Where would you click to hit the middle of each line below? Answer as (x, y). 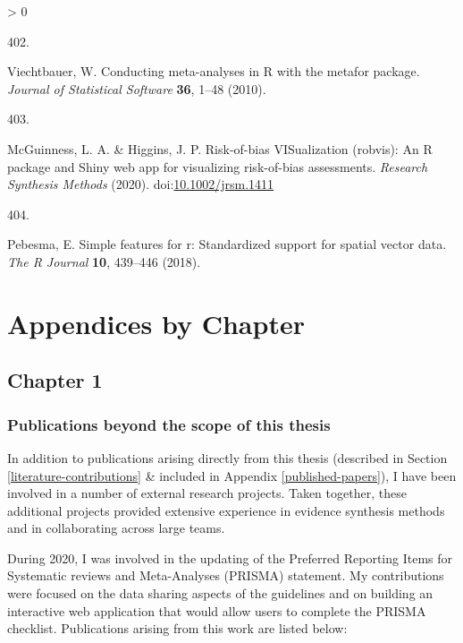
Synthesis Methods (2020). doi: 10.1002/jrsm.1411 (141, 184)
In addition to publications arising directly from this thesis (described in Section (227, 457)
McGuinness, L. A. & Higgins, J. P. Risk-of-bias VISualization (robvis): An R (220, 148)
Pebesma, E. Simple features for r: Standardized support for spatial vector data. (227, 244)
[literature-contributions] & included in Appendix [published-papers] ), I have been (232, 475)
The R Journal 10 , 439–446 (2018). (104, 261)
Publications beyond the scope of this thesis (169, 424)
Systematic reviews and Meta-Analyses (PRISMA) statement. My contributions (226, 575)
